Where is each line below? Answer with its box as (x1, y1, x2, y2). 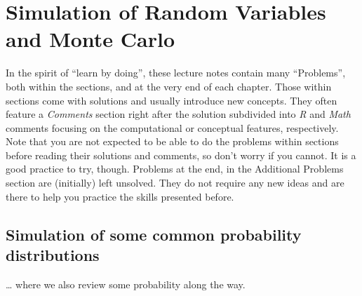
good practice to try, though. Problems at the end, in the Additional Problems (6, 161, 344, 176)
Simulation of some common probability (6, 223, 302, 245)
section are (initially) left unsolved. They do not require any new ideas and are (6, 175, 344, 190)
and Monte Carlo (6, 25, 175, 53)
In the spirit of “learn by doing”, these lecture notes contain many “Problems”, (6, 65, 346, 80)
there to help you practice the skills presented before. (6, 189, 234, 203)
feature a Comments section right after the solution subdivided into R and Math (6, 107, 351, 121)
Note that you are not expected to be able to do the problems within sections (6, 134, 339, 149)
